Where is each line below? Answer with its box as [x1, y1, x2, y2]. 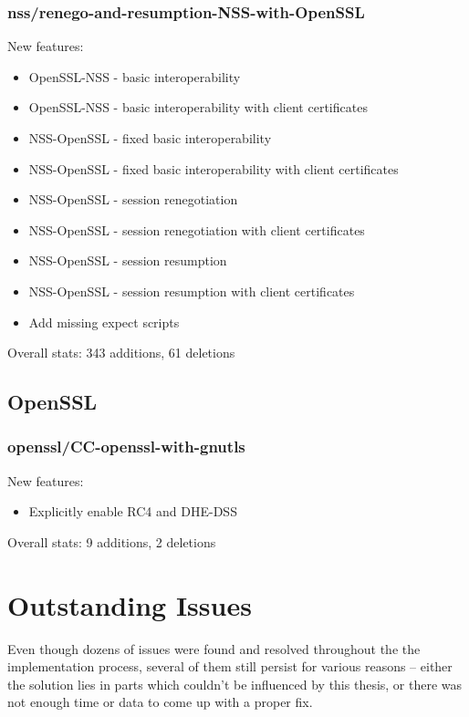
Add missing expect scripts [28, 312, 180, 331]
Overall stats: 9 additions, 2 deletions [7, 532, 216, 551]
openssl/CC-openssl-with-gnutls [7, 435, 245, 458]
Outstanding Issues [7, 586, 252, 623]
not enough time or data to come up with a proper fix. [7, 692, 313, 712]
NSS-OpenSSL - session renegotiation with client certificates [28, 220, 365, 239]
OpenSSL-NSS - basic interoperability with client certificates [28, 98, 368, 117]
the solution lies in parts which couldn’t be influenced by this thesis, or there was [7, 674, 463, 693]
